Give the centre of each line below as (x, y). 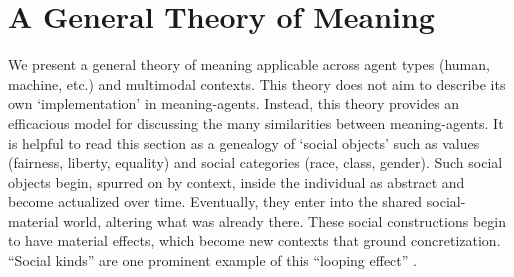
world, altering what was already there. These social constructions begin (284, 220)
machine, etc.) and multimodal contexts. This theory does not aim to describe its (257, 83)
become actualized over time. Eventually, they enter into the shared (215, 201)
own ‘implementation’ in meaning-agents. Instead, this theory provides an (234, 103)
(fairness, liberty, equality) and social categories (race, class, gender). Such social (255, 162)
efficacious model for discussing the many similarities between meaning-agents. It (256, 122)
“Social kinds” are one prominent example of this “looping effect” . (212, 260)
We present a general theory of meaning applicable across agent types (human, (249, 64)
